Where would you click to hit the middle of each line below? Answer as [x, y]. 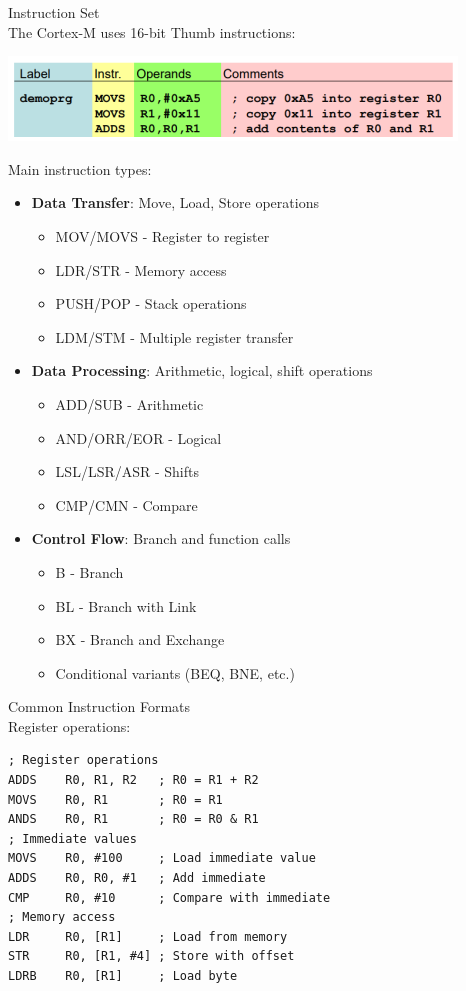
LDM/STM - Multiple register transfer [174, 336]
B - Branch [89, 571]
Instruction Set [54, 12]
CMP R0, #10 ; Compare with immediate [169, 897]
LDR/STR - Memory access [141, 269]
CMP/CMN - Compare [126, 504]
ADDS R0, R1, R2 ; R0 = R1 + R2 [133, 780]
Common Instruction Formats [99, 706]
